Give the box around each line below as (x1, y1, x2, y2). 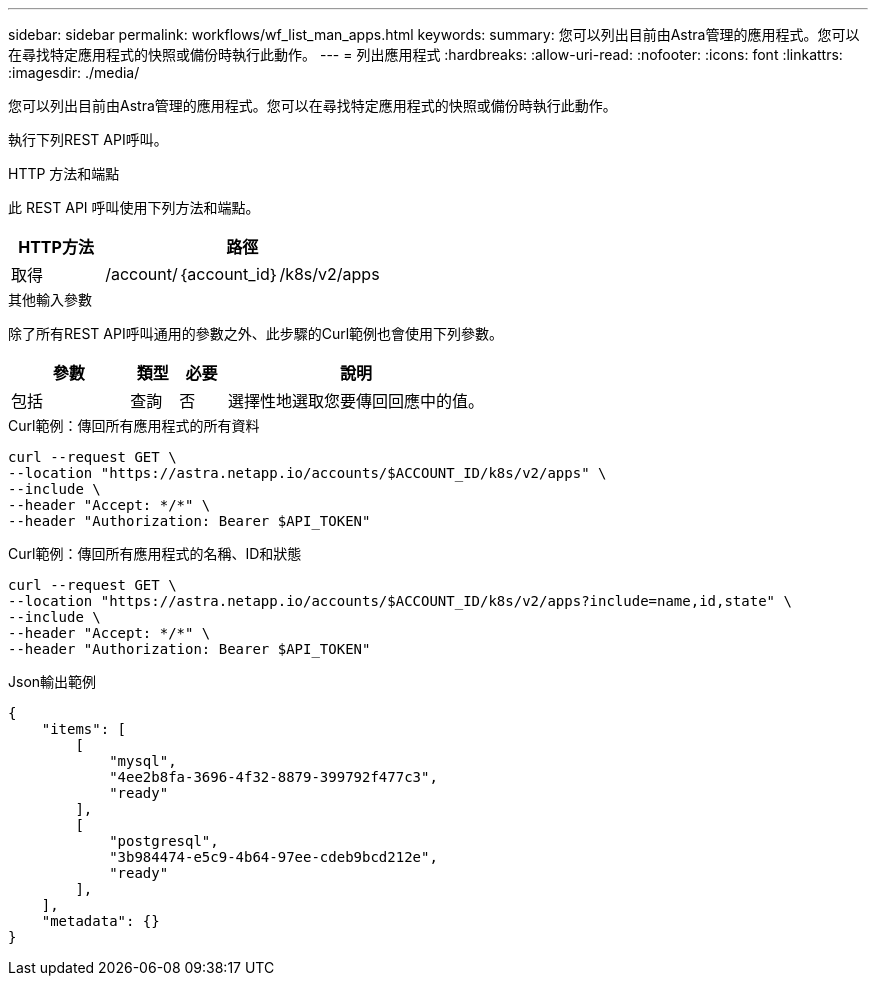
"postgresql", (109, 833, 219, 849)
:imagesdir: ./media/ (8, 64, 140, 81)
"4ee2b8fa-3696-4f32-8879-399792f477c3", (109, 769, 438, 785)
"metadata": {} (41, 913, 160, 929)
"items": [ (41, 721, 127, 737)
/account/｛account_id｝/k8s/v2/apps (105, 264, 380, 284)
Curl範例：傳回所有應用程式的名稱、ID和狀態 (8, 545, 302, 562)
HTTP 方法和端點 (8, 165, 120, 182)
